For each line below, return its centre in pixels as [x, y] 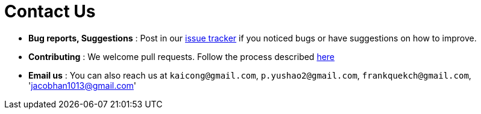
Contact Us [50, 11]
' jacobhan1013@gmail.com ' [83, 85]
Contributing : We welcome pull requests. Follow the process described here [182, 56]
